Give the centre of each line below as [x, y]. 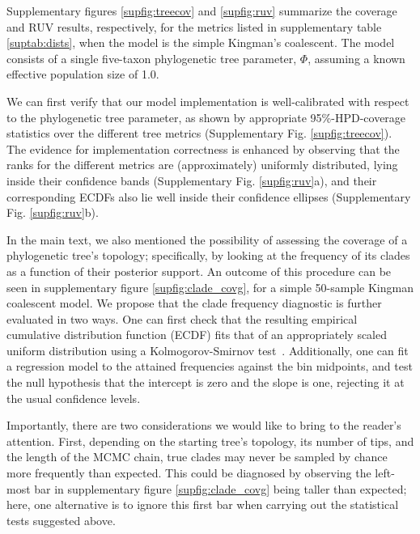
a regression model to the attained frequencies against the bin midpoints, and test [210, 366]
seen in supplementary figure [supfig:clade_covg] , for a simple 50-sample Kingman [210, 287]
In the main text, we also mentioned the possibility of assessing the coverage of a [207, 239]
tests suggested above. [61, 520]
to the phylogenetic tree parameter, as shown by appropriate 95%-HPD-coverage [206, 117]
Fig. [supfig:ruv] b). [53, 212]
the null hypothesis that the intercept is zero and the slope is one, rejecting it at [206, 382]
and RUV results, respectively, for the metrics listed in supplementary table [194, 26]
